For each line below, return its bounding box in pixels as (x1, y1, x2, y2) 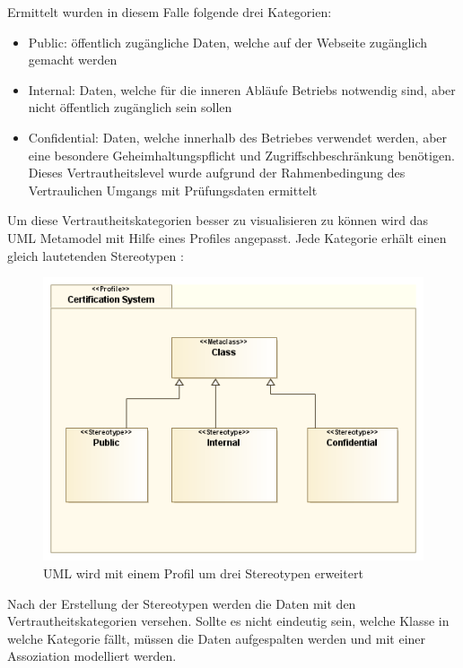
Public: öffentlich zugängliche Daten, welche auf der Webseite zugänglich (28, 32, 428, 51)
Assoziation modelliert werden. (7, 646, 177, 665)
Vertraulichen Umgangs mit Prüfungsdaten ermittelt (28, 180, 318, 199)
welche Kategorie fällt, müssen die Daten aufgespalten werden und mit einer (7, 629, 426, 647)
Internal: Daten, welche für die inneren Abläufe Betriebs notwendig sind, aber (28, 80, 456, 99)
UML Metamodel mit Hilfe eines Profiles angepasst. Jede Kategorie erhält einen (7, 228, 447, 247)
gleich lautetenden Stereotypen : (7, 246, 184, 265)
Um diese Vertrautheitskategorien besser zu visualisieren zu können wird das (7, 211, 428, 230)
